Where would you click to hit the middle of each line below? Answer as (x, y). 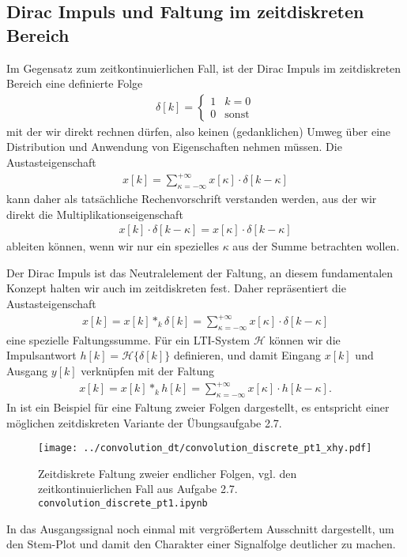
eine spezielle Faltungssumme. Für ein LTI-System (128, 339)
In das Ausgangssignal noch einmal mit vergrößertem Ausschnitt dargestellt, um (200, 528)
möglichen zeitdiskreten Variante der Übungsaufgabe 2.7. (144, 422)
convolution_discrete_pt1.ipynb (123, 503)
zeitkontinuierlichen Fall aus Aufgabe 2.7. (138, 489)
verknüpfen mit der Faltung (148, 371)
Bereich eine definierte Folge (75, 83)
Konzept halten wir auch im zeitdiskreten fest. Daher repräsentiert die (176, 288)
